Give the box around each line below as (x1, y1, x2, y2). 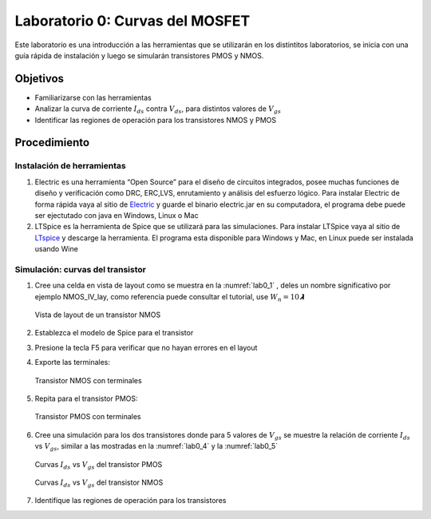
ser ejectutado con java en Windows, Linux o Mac (34, 210, 199, 220)
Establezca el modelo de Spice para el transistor (34, 328, 194, 338)
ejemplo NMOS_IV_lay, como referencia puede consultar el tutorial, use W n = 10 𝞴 (34, 291, 305, 303)
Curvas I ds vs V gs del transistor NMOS (34, 477, 164, 489)
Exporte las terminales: (34, 358, 111, 367)
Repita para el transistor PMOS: (34, 394, 139, 403)
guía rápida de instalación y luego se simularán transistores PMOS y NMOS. (14, 50, 264, 60)
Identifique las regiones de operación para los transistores (34, 496, 227, 505)
